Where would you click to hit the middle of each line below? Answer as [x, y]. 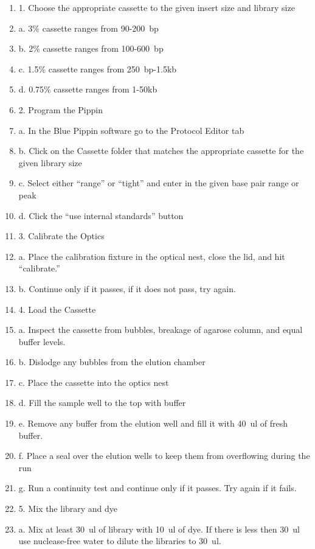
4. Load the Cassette [57, 309]
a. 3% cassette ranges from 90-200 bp [88, 28]
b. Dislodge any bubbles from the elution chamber [112, 362]
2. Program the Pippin [61, 109]
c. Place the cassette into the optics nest [94, 382]
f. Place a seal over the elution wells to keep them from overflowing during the [164, 456]
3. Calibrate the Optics [61, 236]
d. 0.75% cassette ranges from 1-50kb [88, 89]
